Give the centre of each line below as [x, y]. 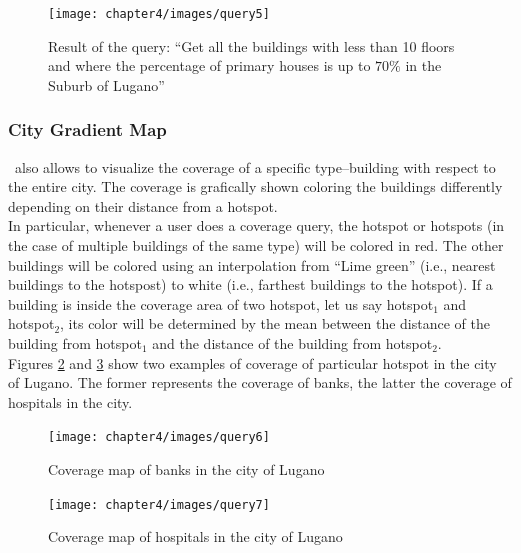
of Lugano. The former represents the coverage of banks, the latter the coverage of [260, 382]
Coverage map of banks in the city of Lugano [186, 469]
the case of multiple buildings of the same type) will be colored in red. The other [256, 245]
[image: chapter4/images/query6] [159, 437]
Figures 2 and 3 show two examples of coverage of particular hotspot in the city [252, 362]
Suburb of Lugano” [106, 84]
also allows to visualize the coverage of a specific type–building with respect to [255, 166]
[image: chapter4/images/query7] [159, 504]
